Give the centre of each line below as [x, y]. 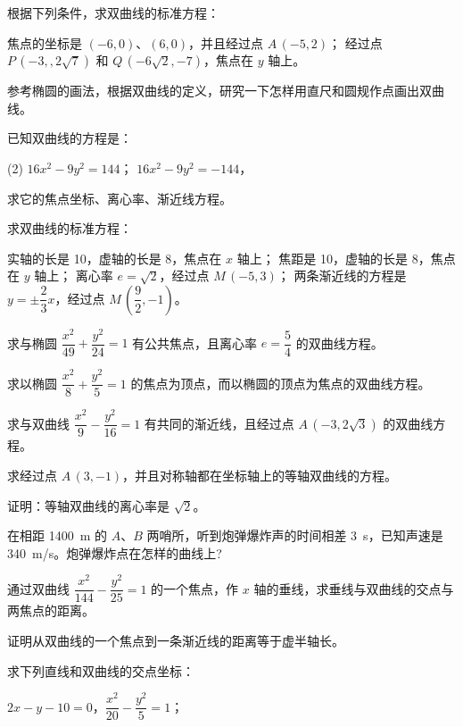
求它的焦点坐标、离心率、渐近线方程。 [120, 198]
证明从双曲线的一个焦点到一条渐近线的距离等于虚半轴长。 [176, 641]
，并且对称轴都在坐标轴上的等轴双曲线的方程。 [260, 475]
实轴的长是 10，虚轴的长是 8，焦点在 [115, 258]
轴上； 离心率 [74, 276]
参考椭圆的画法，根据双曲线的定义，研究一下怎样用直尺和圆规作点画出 [213, 91]
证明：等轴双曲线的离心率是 [88, 505]
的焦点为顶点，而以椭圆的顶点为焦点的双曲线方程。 [281, 383]
